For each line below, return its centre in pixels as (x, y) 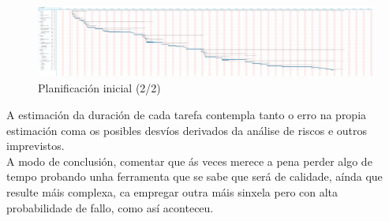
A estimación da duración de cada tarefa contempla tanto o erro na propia (187, 115)
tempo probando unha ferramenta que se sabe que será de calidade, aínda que (194, 176)
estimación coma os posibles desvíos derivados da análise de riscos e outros (187, 130)
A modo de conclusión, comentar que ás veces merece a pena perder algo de (189, 161)
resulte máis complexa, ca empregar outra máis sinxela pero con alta (172, 192)
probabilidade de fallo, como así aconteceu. (110, 207)
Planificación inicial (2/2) (99, 88)
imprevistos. (36, 146)
